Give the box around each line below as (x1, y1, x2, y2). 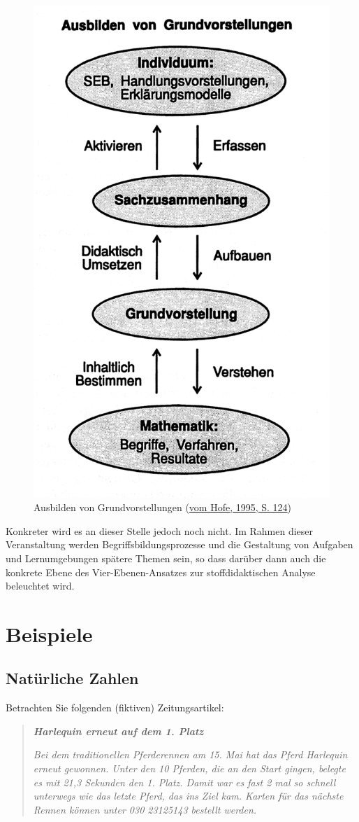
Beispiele (6, 619, 93, 648)
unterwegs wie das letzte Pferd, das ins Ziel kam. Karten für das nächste (33, 788, 344, 803)
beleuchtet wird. (6, 578, 75, 593)
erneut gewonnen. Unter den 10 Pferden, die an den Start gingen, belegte (33, 761, 346, 776)
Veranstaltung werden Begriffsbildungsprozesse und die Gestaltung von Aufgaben (6, 537, 353, 552)
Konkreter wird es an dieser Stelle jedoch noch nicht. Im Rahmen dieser (6, 523, 314, 538)
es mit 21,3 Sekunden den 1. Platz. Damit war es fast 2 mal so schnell (33, 774, 336, 789)
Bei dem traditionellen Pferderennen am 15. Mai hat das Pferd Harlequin (33, 747, 348, 762)
